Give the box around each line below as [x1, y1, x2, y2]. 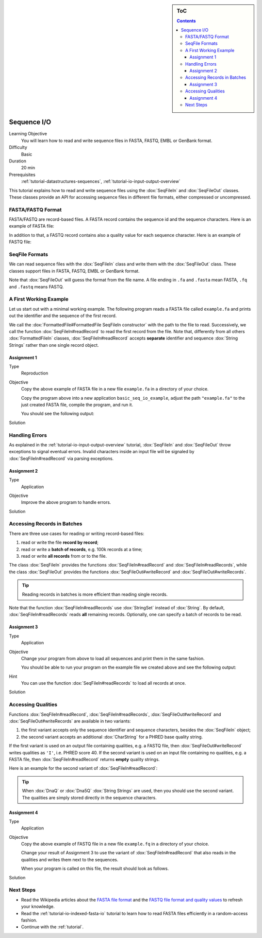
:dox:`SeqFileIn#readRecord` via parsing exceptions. [9, 455, 114, 461]
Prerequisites [9, 172, 36, 177]
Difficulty [9, 144, 28, 150]
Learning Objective [9, 131, 47, 137]
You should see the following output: [21, 411, 95, 417]
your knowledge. [21, 903, 55, 909]
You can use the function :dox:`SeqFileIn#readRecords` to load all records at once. [21, 680, 186, 686]
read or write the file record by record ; [21, 540, 99, 546]
